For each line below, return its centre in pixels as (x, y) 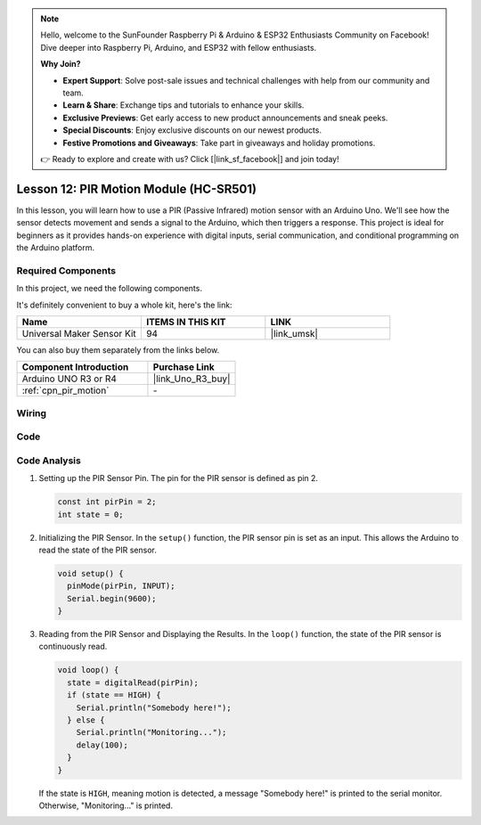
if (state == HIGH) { (114, 695)
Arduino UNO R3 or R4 (69, 379)
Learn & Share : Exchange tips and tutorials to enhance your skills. (183, 105)
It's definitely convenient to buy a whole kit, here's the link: (124, 305)
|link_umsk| (294, 333)
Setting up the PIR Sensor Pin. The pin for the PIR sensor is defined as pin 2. (179, 478)
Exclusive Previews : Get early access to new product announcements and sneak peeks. (225, 118)
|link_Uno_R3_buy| (192, 379)
